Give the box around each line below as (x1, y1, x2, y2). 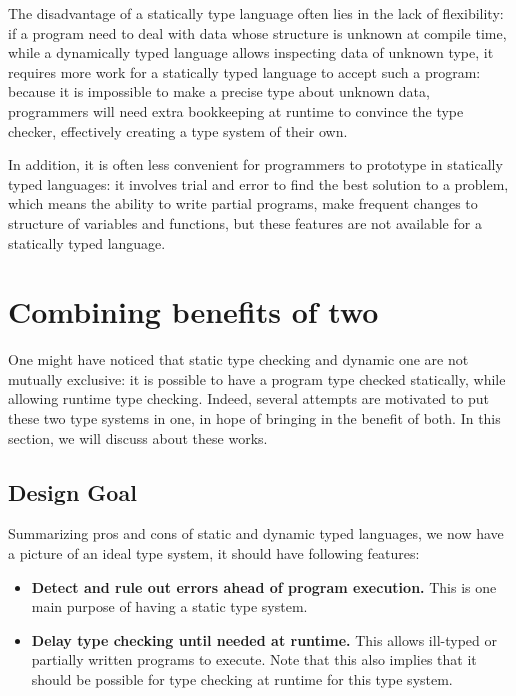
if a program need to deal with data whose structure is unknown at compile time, (8, 22, 507, 43)
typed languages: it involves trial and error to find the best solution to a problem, (8, 173, 509, 194)
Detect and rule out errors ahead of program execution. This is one (31, 576, 497, 597)
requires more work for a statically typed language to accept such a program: (8, 61, 481, 82)
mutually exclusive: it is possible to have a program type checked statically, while (8, 368, 506, 389)
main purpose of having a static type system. (31, 596, 308, 617)
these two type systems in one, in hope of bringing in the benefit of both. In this (8, 408, 501, 429)
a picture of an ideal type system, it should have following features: (8, 543, 420, 564)
